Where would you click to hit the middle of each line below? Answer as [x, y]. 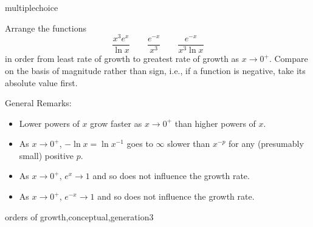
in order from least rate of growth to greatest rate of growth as [122, 59]
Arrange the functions [46, 28]
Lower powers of [49, 123]
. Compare [288, 59]
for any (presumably [266, 144]
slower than [189, 144]
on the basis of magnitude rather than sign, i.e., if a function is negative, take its [155, 70]
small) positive [46, 155]
